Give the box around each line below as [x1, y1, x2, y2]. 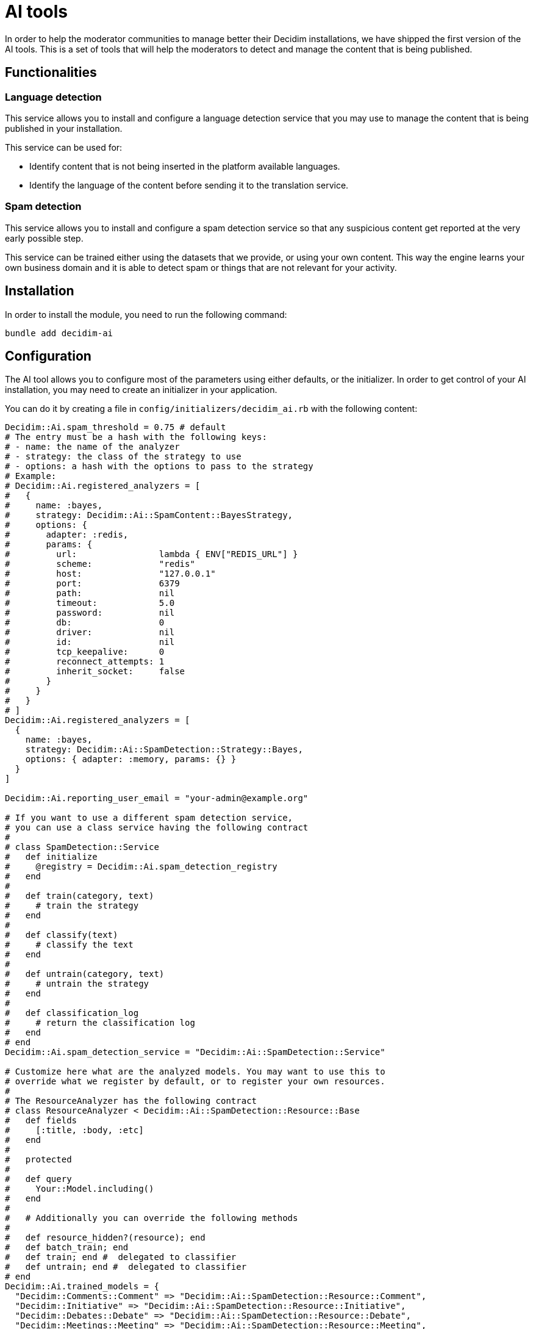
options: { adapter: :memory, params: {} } [25, 754, 237, 765]
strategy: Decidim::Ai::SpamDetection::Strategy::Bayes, [25, 744, 303, 755]
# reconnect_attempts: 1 [5, 657, 165, 667]
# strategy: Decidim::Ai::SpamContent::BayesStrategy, [5, 510, 293, 520]
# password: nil [5, 608, 175, 618]
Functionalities [5, 65, 97, 81]
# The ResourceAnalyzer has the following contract [5, 1096, 257, 1106]
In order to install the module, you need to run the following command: [5, 309, 287, 320]
